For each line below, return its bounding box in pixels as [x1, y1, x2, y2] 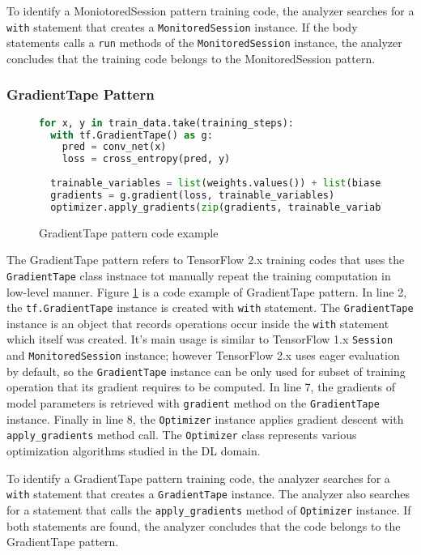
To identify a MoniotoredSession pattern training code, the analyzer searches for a [6, 2, 415, 19]
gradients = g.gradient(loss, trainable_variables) [50, 189, 335, 201]
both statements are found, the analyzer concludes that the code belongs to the [6, 517, 401, 534]
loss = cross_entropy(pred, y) [62, 153, 231, 165]
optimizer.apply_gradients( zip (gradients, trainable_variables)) [50, 201, 410, 213]
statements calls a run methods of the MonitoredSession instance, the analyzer [6, 34, 402, 51]
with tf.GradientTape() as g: [50, 129, 213, 141]
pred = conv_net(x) [62, 141, 167, 153]
